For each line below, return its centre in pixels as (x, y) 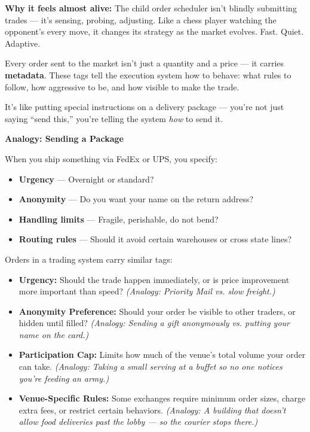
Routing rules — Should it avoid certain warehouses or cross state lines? (155, 239)
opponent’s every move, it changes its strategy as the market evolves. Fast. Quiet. (154, 31)
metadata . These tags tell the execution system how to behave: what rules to (148, 74)
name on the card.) (54, 334)
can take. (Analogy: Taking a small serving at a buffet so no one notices (151, 366)
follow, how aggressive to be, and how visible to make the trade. (122, 86)
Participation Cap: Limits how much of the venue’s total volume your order (162, 355)
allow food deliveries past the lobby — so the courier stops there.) (138, 422)
